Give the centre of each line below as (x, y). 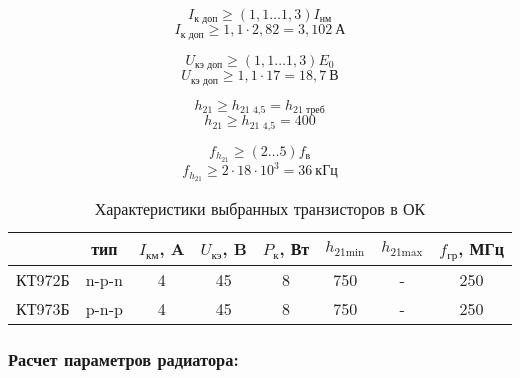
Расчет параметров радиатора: (123, 358)
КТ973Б (43, 308)
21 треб (309, 110)
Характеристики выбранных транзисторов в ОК (260, 208)
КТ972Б (43, 279)
